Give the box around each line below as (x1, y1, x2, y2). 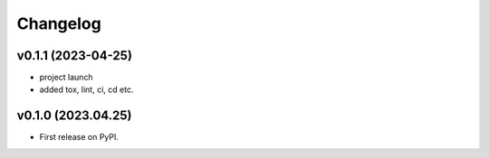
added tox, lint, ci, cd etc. (39, 84, 134, 95)
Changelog (16, 14, 101, 33)
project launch (39, 72, 94, 83)
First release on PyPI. (39, 132, 120, 143)
